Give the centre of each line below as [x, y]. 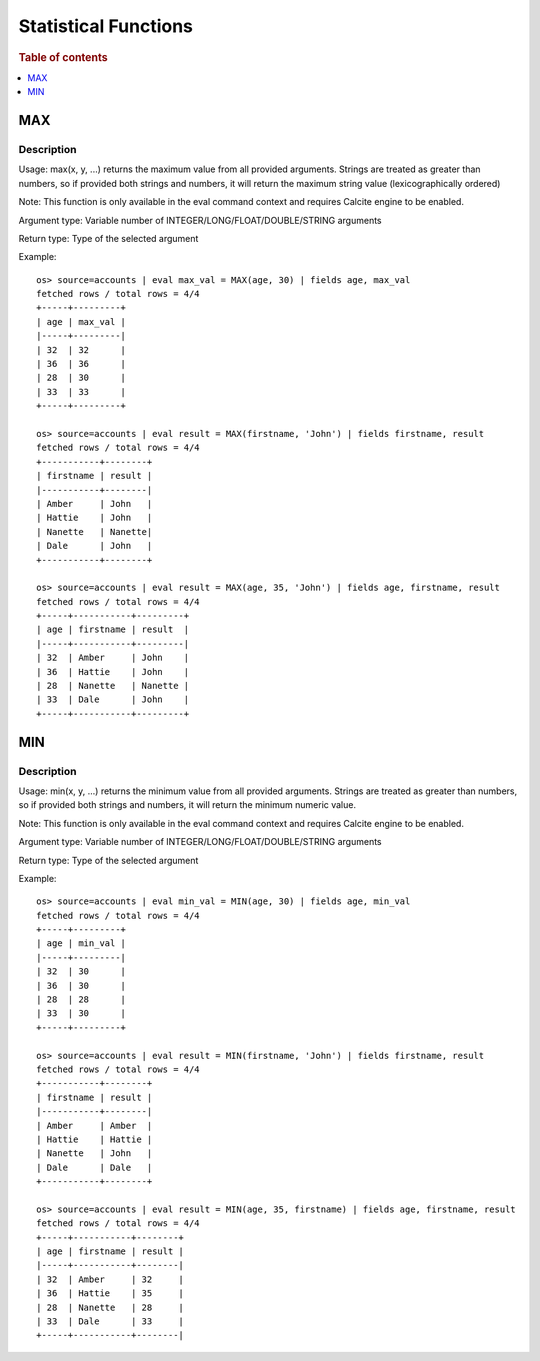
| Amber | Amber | [94, 1125]
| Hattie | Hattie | [94, 1139]
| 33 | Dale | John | [113, 699]
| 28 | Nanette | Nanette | [113, 686]
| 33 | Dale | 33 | [110, 1321]
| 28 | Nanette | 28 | [110, 1307]
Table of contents [63, 57]
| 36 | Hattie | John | [113, 671]
